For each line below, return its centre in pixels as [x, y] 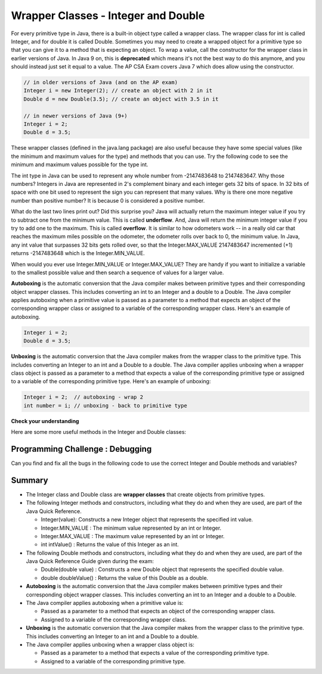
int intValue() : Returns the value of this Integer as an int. [110, 545]
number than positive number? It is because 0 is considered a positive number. [108, 200]
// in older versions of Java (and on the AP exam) [101, 83]
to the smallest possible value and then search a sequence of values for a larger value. [117, 272]
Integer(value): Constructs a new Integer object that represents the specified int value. [147, 520]
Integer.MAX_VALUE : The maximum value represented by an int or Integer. [133, 536]
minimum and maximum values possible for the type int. [80, 164]
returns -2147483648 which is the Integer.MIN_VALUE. [78, 253]
